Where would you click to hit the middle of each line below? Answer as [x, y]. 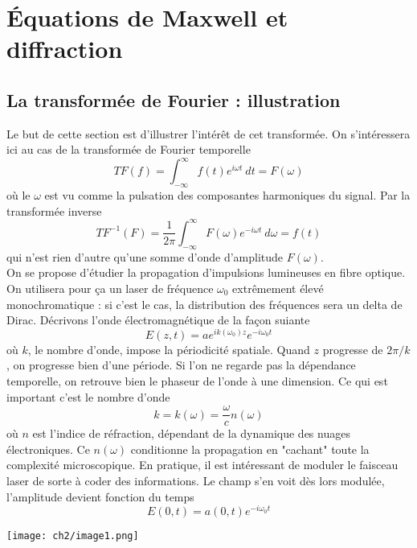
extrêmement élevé [278, 288]
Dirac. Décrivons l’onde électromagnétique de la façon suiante [158, 320]
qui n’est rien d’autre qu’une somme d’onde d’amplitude [145, 256]
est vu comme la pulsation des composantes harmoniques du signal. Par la [227, 195]
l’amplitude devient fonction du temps [100, 496]
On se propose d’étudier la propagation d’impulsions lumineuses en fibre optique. [206, 272]
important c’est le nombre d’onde [88, 396]
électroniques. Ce [48, 449]
